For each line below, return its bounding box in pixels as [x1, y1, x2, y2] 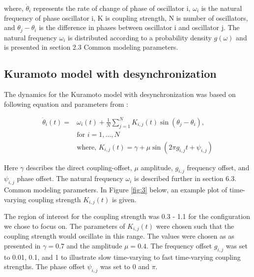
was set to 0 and [100, 261, 149, 272]
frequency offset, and [187, 162, 250, 172]
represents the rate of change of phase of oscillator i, [33, 3, 191, 13]
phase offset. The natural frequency [17, 173, 123, 184]
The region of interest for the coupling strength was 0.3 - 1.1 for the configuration [4, 211, 250, 221]
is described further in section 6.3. [134, 173, 237, 184]
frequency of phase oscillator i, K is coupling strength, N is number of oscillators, [4, 12, 248, 23]
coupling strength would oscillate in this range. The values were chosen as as [4, 231, 234, 241]
